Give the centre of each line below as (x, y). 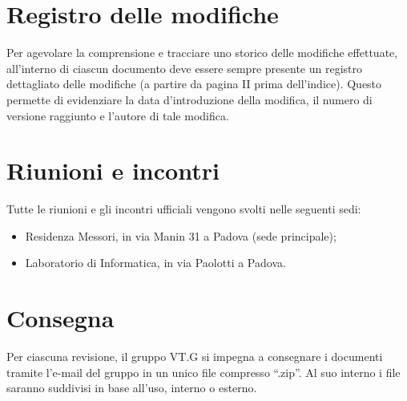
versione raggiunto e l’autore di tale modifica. (118, 115)
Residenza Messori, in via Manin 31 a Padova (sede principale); (181, 235)
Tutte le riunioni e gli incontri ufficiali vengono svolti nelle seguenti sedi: (184, 209)
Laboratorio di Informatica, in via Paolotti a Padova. (155, 263)
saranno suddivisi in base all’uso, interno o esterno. (132, 388)
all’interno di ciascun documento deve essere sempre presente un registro (184, 68)
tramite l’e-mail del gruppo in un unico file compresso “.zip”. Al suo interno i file (203, 372)
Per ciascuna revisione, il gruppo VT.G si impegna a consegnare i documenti (195, 356)
